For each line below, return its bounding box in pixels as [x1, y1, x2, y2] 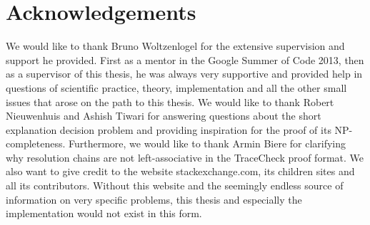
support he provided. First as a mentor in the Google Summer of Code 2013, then [6, 52, 364, 67]
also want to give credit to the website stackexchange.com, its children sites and [6, 164, 355, 179]
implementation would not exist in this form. [6, 206, 202, 221]
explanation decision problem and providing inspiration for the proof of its [6, 122, 331, 137]
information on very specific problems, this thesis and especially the [6, 192, 302, 206]
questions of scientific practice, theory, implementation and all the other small [6, 80, 347, 95]
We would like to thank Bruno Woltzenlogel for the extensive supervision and [6, 38, 345, 53]
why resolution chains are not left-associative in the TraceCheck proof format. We [6, 150, 364, 164]
